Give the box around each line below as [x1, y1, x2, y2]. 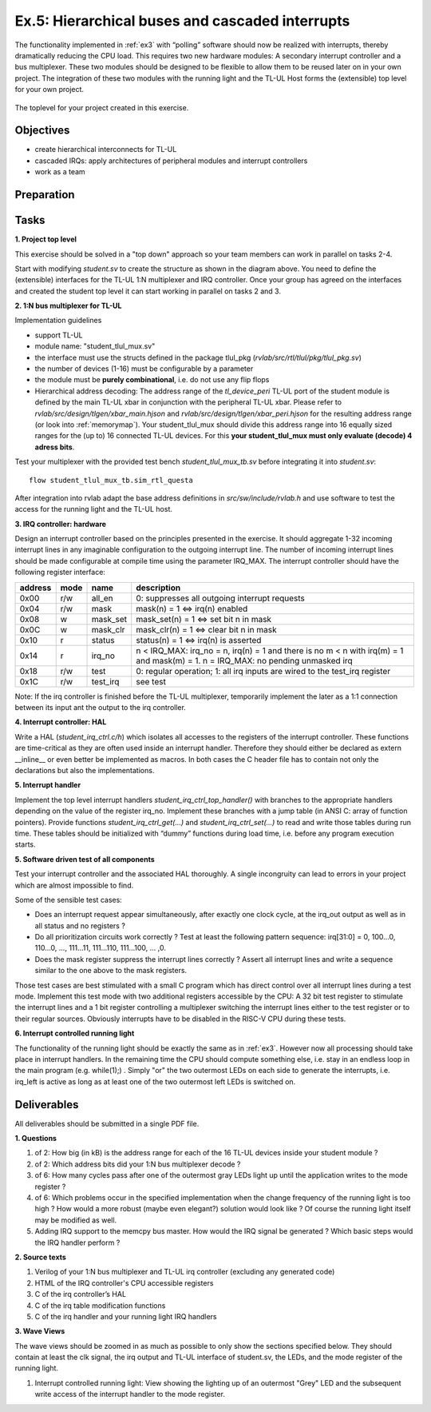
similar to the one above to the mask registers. [34, 966, 188, 975]
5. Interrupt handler [14, 780, 81, 790]
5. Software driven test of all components [14, 854, 155, 864]
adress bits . [34, 442, 75, 452]
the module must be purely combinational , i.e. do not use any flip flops [34, 375, 270, 385]
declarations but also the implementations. [14, 766, 155, 775]
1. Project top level [14, 234, 77, 244]
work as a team [34, 167, 85, 177]
